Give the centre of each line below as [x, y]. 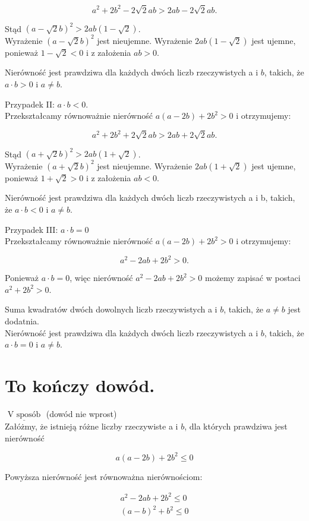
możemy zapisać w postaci [253, 278]
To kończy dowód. [80, 385]
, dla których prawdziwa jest [236, 426]
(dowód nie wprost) [81, 413]
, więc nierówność [101, 278]
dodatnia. [22, 321]
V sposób [24, 414]
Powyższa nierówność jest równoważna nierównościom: [104, 476]
